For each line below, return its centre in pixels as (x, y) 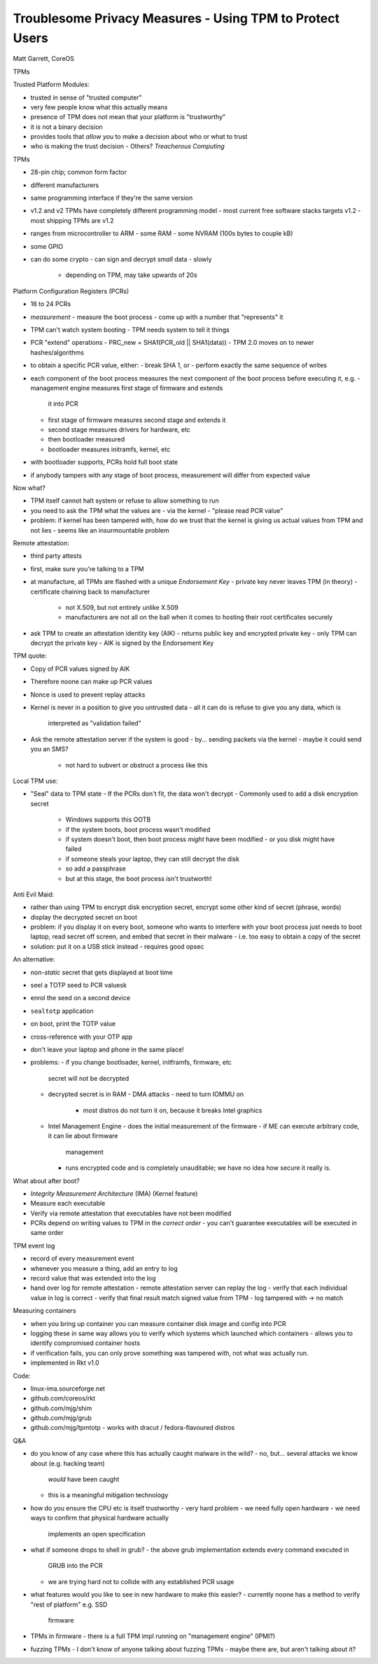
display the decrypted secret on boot (84, 917)
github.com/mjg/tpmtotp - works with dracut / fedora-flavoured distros (133, 1428)
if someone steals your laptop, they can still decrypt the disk (152, 859)
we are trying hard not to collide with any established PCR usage (141, 1581)
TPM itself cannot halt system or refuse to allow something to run (125, 500)
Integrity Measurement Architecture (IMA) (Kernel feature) (114, 1193)
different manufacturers (65, 185)
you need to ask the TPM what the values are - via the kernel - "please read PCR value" (157, 510)
